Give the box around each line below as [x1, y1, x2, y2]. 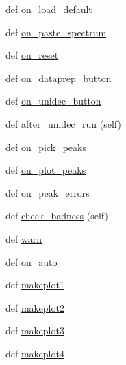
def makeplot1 [5, 278, 64, 292]
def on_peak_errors [5, 185, 90, 200]
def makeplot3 [5, 323, 64, 338]
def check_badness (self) [5, 208, 108, 223]
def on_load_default [5, 2, 92, 16]
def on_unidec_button [5, 94, 101, 108]
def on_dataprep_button [5, 70, 112, 85]
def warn [5, 231, 42, 245]
